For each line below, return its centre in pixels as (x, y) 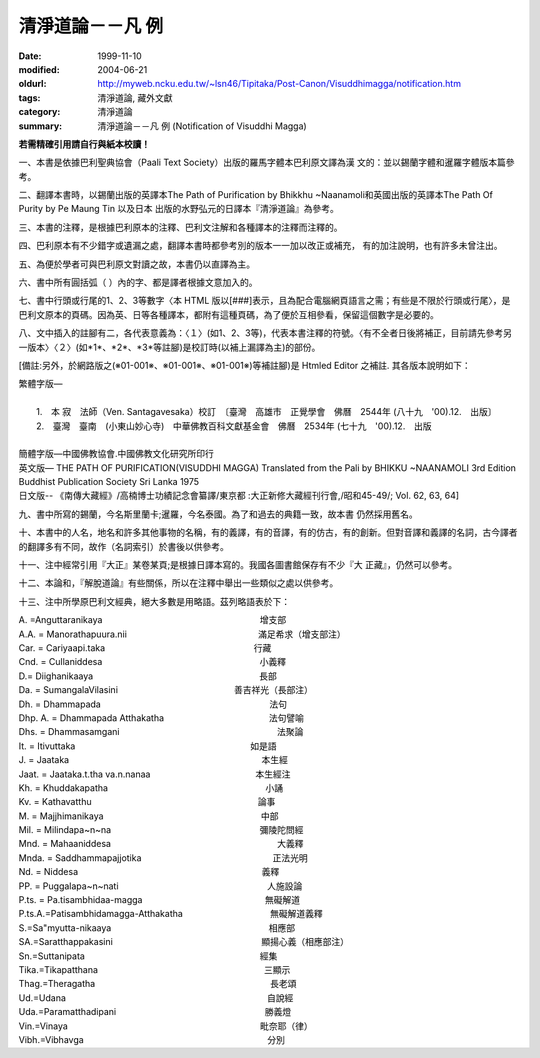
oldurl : (32, 84)
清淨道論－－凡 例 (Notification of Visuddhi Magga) (202, 126)
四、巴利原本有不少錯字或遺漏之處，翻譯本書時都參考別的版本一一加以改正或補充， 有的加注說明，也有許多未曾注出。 (260, 246)
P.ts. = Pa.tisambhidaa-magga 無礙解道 (159, 900)
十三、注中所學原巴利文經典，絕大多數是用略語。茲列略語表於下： (154, 601)
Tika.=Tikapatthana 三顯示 (154, 969)
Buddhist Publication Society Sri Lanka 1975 (109, 482)
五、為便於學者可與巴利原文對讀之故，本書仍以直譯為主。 (136, 264)
